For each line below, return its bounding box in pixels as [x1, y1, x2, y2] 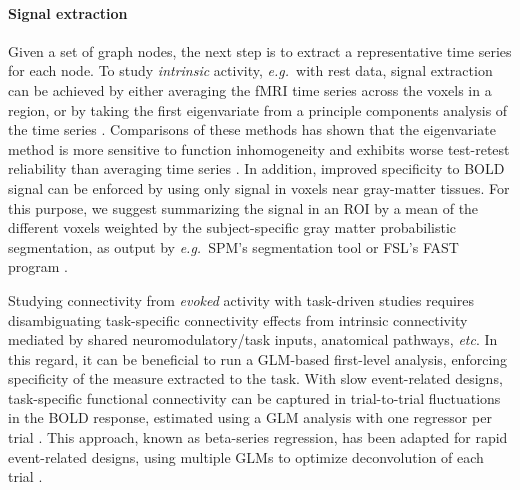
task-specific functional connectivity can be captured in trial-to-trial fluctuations [8, 387, 501, 408]
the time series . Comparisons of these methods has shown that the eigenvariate [8, 119, 496, 140]
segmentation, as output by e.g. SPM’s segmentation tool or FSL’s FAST [8, 236, 459, 257]
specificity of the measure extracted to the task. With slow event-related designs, [8, 368, 503, 389]
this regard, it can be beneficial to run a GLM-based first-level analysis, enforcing [8, 348, 508, 369]
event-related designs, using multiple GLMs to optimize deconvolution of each [8, 446, 484, 467]
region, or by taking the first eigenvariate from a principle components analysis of [8, 99, 508, 120]
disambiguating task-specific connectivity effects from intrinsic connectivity [8, 309, 468, 330]
